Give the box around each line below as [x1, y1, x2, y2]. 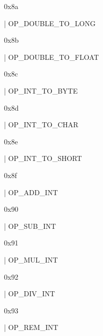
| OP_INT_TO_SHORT [4, 153, 82, 163]
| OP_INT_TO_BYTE [4, 85, 78, 96]
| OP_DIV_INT [4, 288, 55, 299]
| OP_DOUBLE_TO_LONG [4, 18, 95, 28]
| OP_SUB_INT [4, 220, 56, 231]
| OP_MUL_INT [4, 254, 58, 265]
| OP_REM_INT [4, 322, 58, 332]
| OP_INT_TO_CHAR [4, 119, 78, 130]
